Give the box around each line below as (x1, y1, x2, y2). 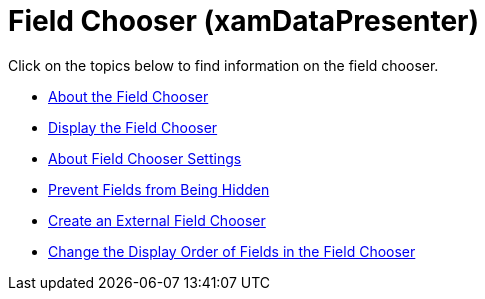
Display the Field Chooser (48, 118, 218, 136)
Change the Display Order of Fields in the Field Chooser (48, 242, 416, 260)
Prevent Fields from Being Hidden (48, 180, 270, 198)
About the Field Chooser (48, 87, 209, 105)
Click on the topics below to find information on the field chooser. (8, 56, 439, 74)
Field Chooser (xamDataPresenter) (8, 4, 480, 38)
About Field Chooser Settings (48, 149, 242, 167)
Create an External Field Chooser (48, 211, 266, 229)
